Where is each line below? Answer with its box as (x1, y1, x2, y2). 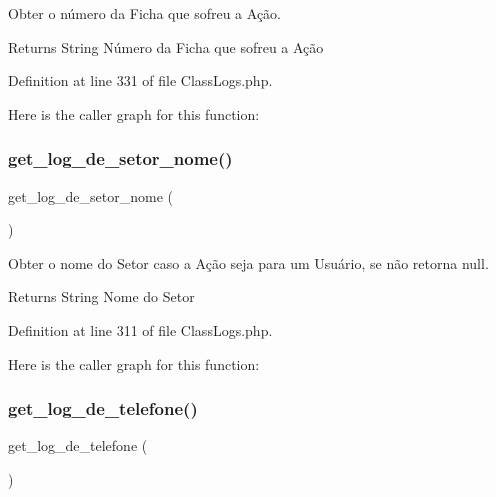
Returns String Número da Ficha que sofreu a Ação (8, 36, 324, 57)
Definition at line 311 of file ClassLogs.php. (8, 319, 273, 340)
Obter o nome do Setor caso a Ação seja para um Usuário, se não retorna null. (8, 252, 489, 273)
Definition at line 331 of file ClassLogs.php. (8, 70, 273, 91)
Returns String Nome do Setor (8, 286, 195, 307)
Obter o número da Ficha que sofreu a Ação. (8, 3, 281, 23)
